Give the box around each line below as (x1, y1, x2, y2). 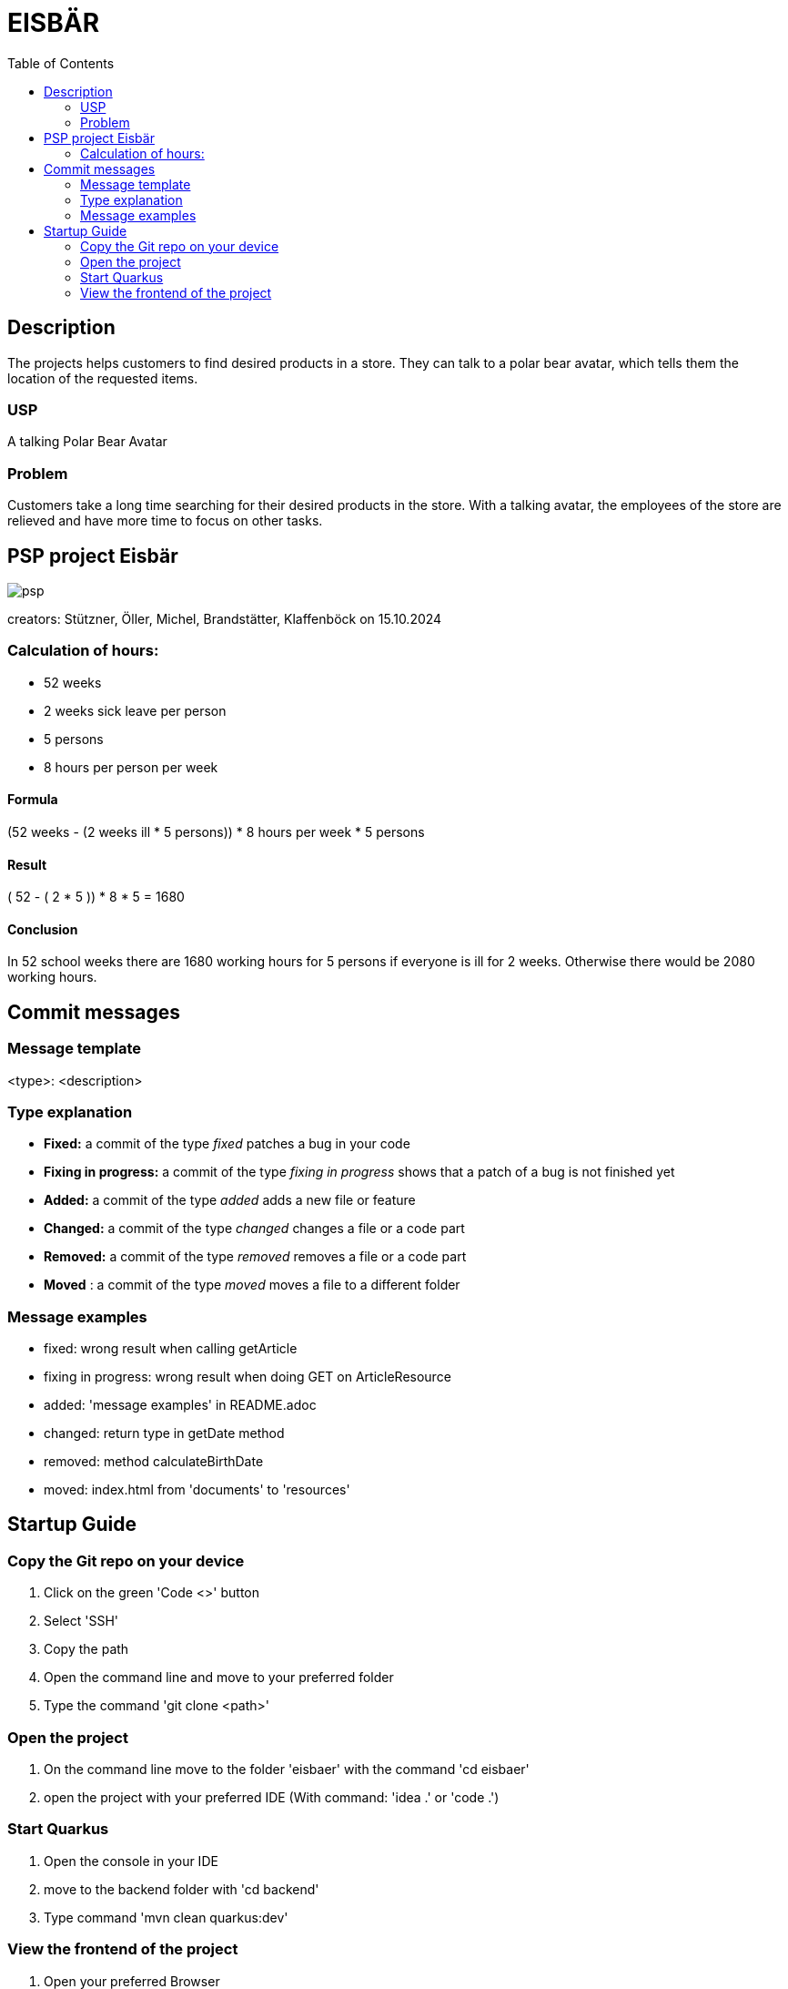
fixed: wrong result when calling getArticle (44, 1341, 298, 1357)
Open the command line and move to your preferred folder (44, 1669, 394, 1686)
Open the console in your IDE (44, 1852, 218, 1869)
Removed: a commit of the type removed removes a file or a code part (44, 1249, 467, 1265)
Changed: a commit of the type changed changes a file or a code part (44, 1220, 465, 1237)
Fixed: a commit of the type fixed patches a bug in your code (44, 1136, 410, 1152)
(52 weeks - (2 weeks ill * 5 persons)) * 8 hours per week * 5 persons (7, 823, 425, 840)
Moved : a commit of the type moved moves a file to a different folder (44, 1277, 460, 1293)
